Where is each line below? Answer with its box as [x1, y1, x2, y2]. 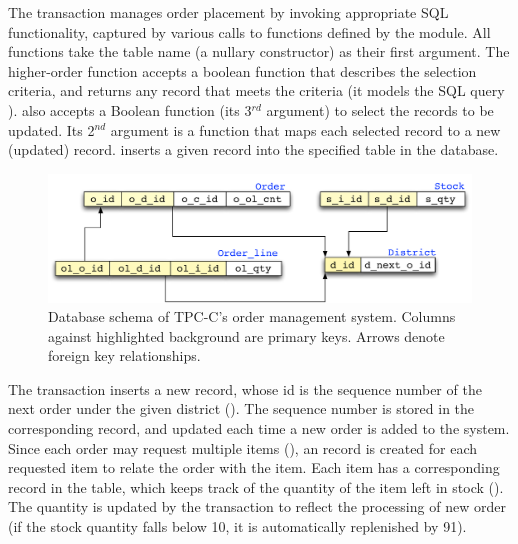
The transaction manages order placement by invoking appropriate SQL [8, 2, 449, 22]
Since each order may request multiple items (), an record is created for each [8, 437, 478, 458]
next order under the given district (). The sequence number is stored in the [8, 398, 475, 419]
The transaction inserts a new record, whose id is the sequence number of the [8, 378, 482, 399]
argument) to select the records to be [266, 99, 494, 120]
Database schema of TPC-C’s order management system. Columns [48, 306, 456, 327]
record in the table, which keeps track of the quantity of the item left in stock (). [8, 476, 504, 497]
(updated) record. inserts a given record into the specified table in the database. [8, 139, 499, 160]
